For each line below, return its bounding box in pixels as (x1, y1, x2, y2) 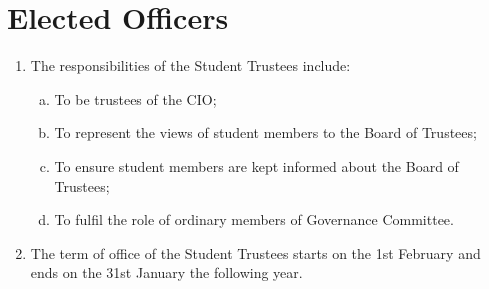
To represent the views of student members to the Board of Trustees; (54, 122, 477, 143)
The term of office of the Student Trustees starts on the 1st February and (30, 242, 481, 263)
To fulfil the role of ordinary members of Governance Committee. (54, 209, 454, 230)
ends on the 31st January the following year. (30, 262, 303, 283)
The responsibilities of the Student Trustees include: (30, 55, 351, 76)
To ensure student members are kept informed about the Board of (54, 155, 459, 176)
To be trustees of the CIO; (54, 88, 217, 109)
